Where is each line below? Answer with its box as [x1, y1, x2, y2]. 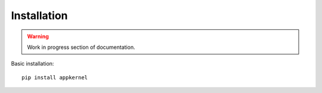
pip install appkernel [21, 74, 88, 80]
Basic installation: [11, 60, 54, 67]
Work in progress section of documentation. [27, 44, 135, 51]
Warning [27, 33, 49, 40]
